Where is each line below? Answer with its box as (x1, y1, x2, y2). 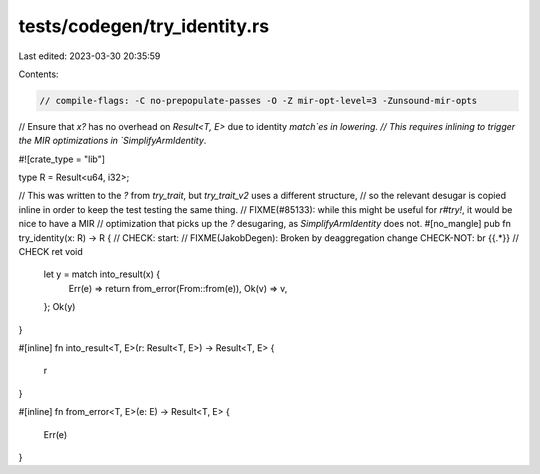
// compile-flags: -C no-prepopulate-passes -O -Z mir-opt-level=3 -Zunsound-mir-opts (39, 95, 478, 106)
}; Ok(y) (43, 301, 76, 313)
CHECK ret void (18, 246, 84, 258)
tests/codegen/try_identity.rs (18, 15, 270, 37)
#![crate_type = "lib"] (18, 153, 105, 165)
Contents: (18, 68, 59, 80)
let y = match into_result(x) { (43, 268, 161, 280)
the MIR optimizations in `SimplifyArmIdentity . (18, 135, 207, 147)
